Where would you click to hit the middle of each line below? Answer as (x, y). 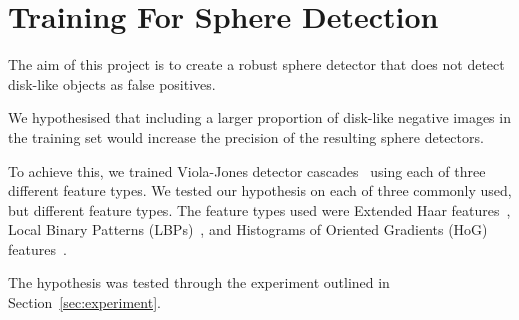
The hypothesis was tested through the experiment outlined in (199, 282)
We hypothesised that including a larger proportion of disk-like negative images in (259, 117)
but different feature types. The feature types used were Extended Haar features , (259, 209)
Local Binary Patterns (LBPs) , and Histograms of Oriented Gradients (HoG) (248, 229)
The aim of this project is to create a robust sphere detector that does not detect (256, 64)
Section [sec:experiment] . (84, 302)
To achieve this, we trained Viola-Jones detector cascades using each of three (247, 170)
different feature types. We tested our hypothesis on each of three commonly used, (260, 190)
